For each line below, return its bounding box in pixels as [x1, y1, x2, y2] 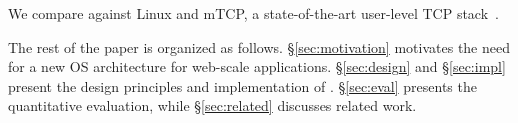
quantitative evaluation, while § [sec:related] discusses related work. [8, 95, 417, 116]
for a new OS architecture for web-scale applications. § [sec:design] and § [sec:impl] [8, 56, 506, 77]
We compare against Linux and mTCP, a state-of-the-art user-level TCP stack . [8, 3, 499, 23]
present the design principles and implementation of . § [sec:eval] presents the [8, 75, 477, 96]
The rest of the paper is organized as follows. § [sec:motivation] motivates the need [8, 36, 510, 57]
